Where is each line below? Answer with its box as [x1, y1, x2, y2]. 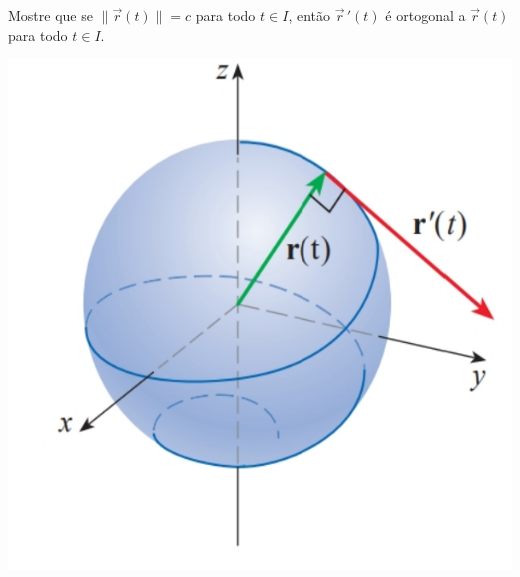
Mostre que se [8, 5, 93, 25]
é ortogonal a [385, 5, 466, 25]
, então [288, 5, 330, 25]
